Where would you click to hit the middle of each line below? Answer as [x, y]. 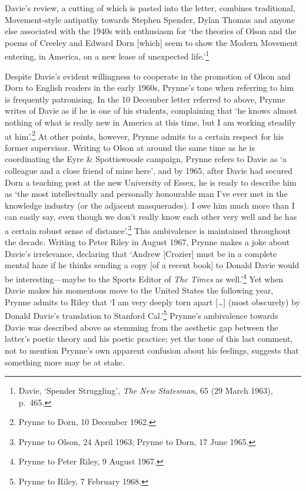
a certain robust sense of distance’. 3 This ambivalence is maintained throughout [148, 230]
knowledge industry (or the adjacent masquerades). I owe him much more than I [150, 205]
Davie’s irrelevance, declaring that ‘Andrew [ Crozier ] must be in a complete [141, 253]
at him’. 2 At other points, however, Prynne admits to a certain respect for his [144, 135]
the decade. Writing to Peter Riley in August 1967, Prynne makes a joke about [147, 242]
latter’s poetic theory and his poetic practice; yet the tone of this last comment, [149, 339]
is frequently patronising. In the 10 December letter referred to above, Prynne [145, 99]
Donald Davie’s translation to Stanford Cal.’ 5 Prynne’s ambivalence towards [142, 315]
